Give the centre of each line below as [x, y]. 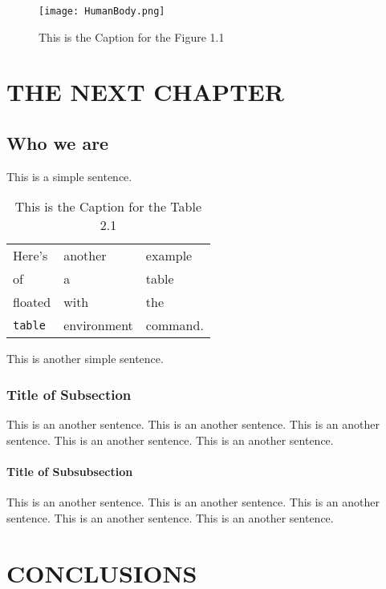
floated [32, 302]
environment [98, 325]
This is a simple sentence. [69, 176]
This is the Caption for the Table [108, 207]
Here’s [30, 256]
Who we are [58, 143]
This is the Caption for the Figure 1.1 [132, 36]
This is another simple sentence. [85, 359]
